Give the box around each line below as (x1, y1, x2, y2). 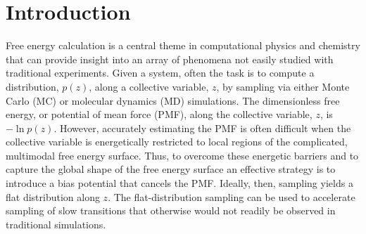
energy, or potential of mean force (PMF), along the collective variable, (6, 107, 313, 122)
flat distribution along (6, 189, 100, 204)
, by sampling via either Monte (216, 79, 350, 93)
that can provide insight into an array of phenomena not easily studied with (6, 51, 334, 66)
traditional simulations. (6, 216, 106, 231)
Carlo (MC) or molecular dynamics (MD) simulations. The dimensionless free (6, 93, 340, 108)
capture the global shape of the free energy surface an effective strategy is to (6, 162, 336, 176)
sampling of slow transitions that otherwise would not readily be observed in (6, 203, 336, 218)
